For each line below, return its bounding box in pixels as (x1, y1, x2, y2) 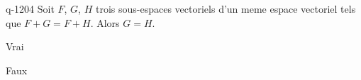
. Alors (90, 15, 120, 30)
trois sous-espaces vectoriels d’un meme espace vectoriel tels (95, 1, 356, 16)
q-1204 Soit (6, 1, 55, 16)
